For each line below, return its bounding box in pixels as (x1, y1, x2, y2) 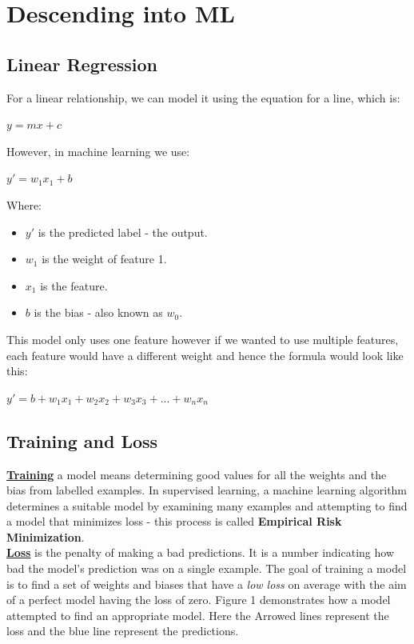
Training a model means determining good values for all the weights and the (6, 466, 387, 482)
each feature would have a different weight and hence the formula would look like (6, 346, 404, 363)
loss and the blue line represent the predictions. (6, 622, 239, 639)
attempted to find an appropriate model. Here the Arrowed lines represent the (6, 606, 389, 623)
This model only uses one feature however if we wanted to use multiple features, (6, 330, 399, 347)
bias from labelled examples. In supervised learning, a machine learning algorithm (6, 482, 408, 498)
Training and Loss (6, 428, 158, 453)
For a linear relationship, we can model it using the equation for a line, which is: (6, 89, 400, 106)
